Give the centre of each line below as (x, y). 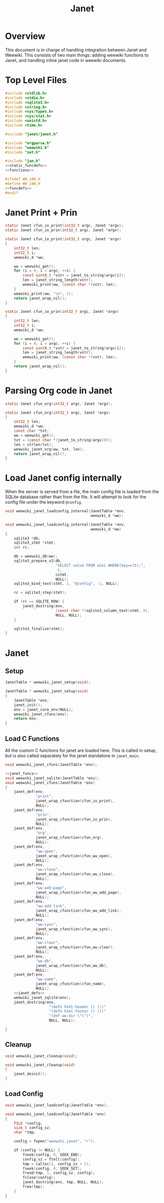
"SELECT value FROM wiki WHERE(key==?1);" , (101, 565)
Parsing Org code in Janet (59, 391)
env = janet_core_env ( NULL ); (44, 709)
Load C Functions (32, 738)
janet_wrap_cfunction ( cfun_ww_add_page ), (79, 892)
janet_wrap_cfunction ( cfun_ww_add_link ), (79, 911)
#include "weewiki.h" (27, 148)
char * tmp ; (25, 1132)
